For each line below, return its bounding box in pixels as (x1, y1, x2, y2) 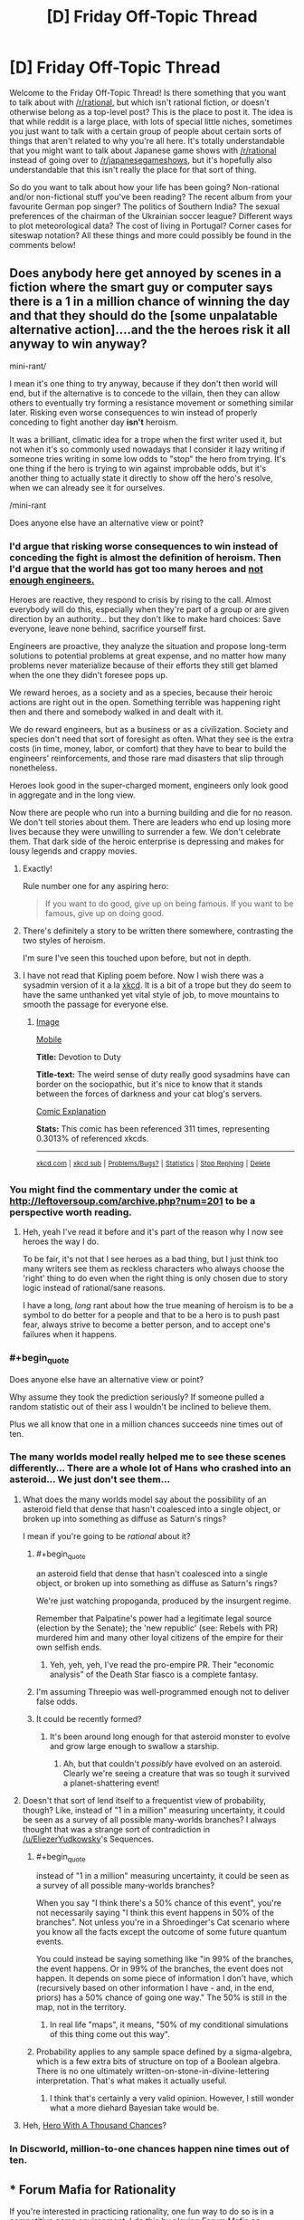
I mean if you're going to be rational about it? (22, 1530, 191, 1541)
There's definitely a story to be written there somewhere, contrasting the (22, 925, 294, 936)
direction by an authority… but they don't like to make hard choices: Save (9, 614, 281, 625)
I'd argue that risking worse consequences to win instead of (9, 540, 279, 552)
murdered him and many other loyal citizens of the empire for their (35, 1632, 283, 1642)
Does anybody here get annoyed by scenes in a (9, 265, 282, 282)
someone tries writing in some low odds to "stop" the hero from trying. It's (9, 453, 287, 464)
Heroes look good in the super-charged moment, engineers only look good (9, 780, 289, 791)
